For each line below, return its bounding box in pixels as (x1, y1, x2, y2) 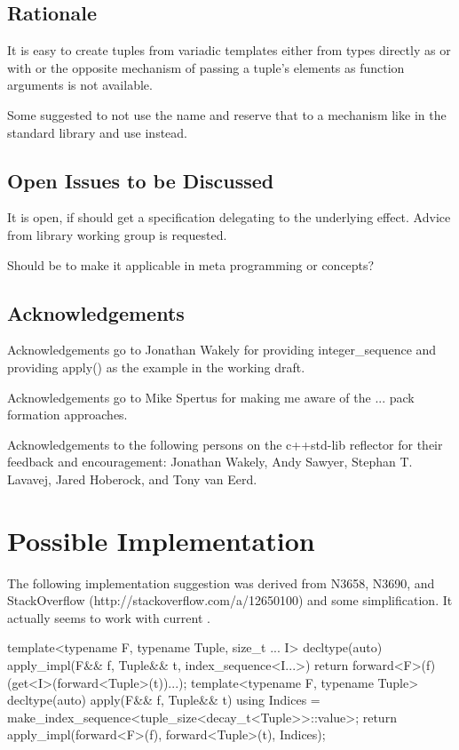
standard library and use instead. (7, 123, 187, 141)
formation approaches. (7, 405, 128, 424)
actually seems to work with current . (7, 608, 210, 626)
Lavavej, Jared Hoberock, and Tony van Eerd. (7, 469, 257, 488)
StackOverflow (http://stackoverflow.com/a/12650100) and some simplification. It (7, 591, 453, 610)
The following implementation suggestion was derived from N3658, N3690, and (7, 573, 435, 592)
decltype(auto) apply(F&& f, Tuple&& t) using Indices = (7, 690, 321, 709)
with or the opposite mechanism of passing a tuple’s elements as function (7, 58, 405, 76)
